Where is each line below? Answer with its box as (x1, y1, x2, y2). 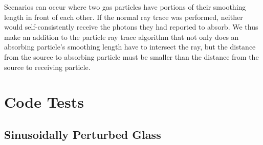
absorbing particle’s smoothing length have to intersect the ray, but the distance (4, 41, 256, 52)
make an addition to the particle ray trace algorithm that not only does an (4, 31, 239, 42)
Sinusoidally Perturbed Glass (4, 126, 161, 142)
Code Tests (4, 91, 84, 112)
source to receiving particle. (4, 61, 91, 72)
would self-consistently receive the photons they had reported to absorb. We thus (4, 21, 258, 32)
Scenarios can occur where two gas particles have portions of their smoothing (4, 2, 246, 12)
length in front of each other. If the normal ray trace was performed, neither (4, 11, 243, 22)
